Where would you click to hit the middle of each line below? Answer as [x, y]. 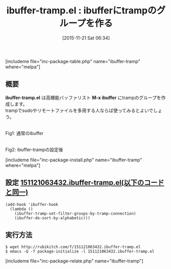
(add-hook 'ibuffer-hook [32, 204]
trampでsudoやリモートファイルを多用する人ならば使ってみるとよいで [79, 110]
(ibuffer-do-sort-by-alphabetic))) [52, 218]
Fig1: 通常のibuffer [24, 133]
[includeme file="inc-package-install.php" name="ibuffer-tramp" [74, 160]
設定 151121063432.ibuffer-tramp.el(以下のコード [85, 183]
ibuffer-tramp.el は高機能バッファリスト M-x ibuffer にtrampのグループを [83, 98]
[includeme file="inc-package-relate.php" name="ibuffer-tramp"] [74, 261]
